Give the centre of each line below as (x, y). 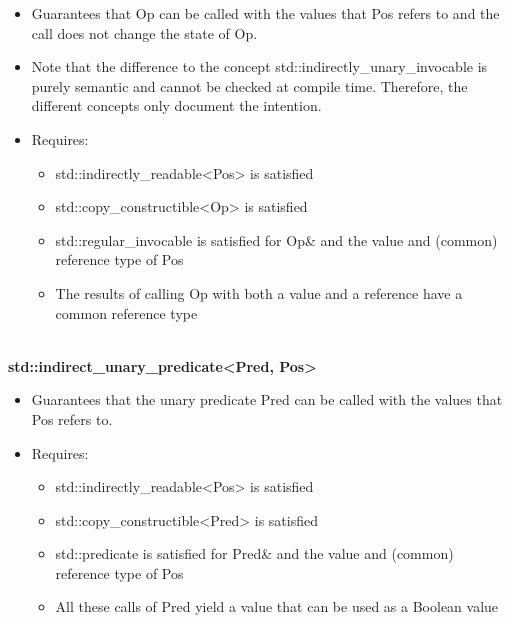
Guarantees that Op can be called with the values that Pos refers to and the (265, 13)
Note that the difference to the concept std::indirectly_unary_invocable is (259, 66)
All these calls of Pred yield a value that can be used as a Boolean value (277, 606)
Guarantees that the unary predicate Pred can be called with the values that (267, 399)
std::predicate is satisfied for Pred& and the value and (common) (254, 553)
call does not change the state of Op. (144, 32)
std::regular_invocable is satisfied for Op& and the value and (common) (276, 239)
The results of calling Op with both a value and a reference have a (259, 292)
